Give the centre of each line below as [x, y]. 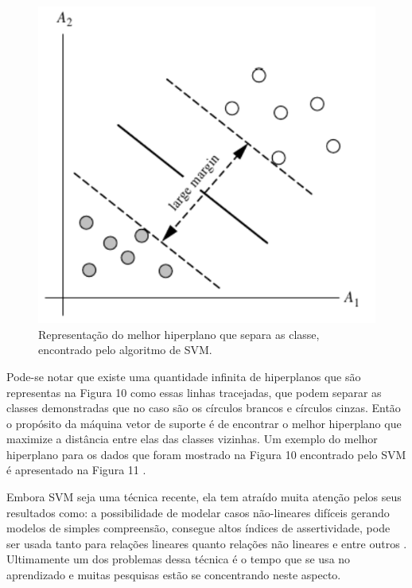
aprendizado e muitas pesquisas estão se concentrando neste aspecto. [174, 575]
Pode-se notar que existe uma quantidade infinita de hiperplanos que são [184, 376]
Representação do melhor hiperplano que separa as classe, [179, 334]
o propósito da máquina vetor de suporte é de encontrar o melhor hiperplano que [204, 423]
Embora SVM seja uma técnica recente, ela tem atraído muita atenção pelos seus [204, 497]
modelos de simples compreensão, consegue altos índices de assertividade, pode [198, 528]
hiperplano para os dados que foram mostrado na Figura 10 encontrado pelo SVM [206, 454]
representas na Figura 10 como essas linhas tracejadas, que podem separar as [194, 392]
